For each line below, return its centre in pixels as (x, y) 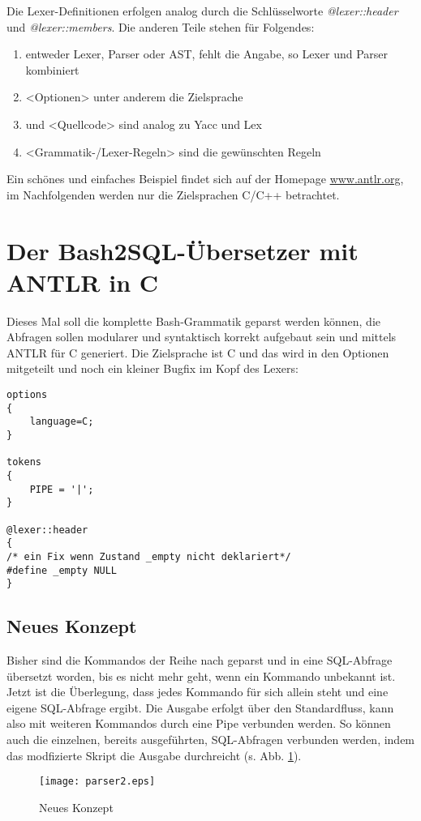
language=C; (62, 422)
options (27, 395)
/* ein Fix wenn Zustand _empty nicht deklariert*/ (149, 556)
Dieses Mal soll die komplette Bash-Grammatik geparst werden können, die (194, 321)
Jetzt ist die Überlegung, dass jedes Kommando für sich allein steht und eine (198, 692)
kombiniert (52, 69)
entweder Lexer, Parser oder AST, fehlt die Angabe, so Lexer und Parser (206, 54)
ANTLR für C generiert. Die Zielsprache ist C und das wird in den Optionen (198, 352)
